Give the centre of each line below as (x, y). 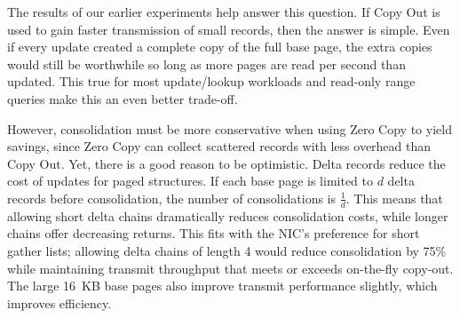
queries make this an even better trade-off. (123, 98)
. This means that (394, 198)
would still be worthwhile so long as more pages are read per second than (206, 64)
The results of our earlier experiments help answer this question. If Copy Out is (224, 12)
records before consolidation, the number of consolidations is (172, 198)
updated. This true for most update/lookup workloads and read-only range (211, 81)
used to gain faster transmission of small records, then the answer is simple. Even (229, 29)
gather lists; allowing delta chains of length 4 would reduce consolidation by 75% (227, 250)
